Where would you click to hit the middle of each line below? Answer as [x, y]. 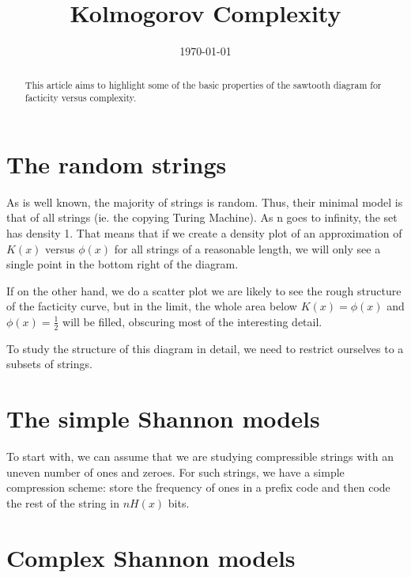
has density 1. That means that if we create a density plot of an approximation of [204, 232]
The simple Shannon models [163, 418]
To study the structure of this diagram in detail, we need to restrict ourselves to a [205, 348]
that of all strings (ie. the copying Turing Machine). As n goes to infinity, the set [202, 217]
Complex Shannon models [151, 557]
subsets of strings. [49, 364]
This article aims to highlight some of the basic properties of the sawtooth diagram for [203, 84]
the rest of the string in [63, 502]
